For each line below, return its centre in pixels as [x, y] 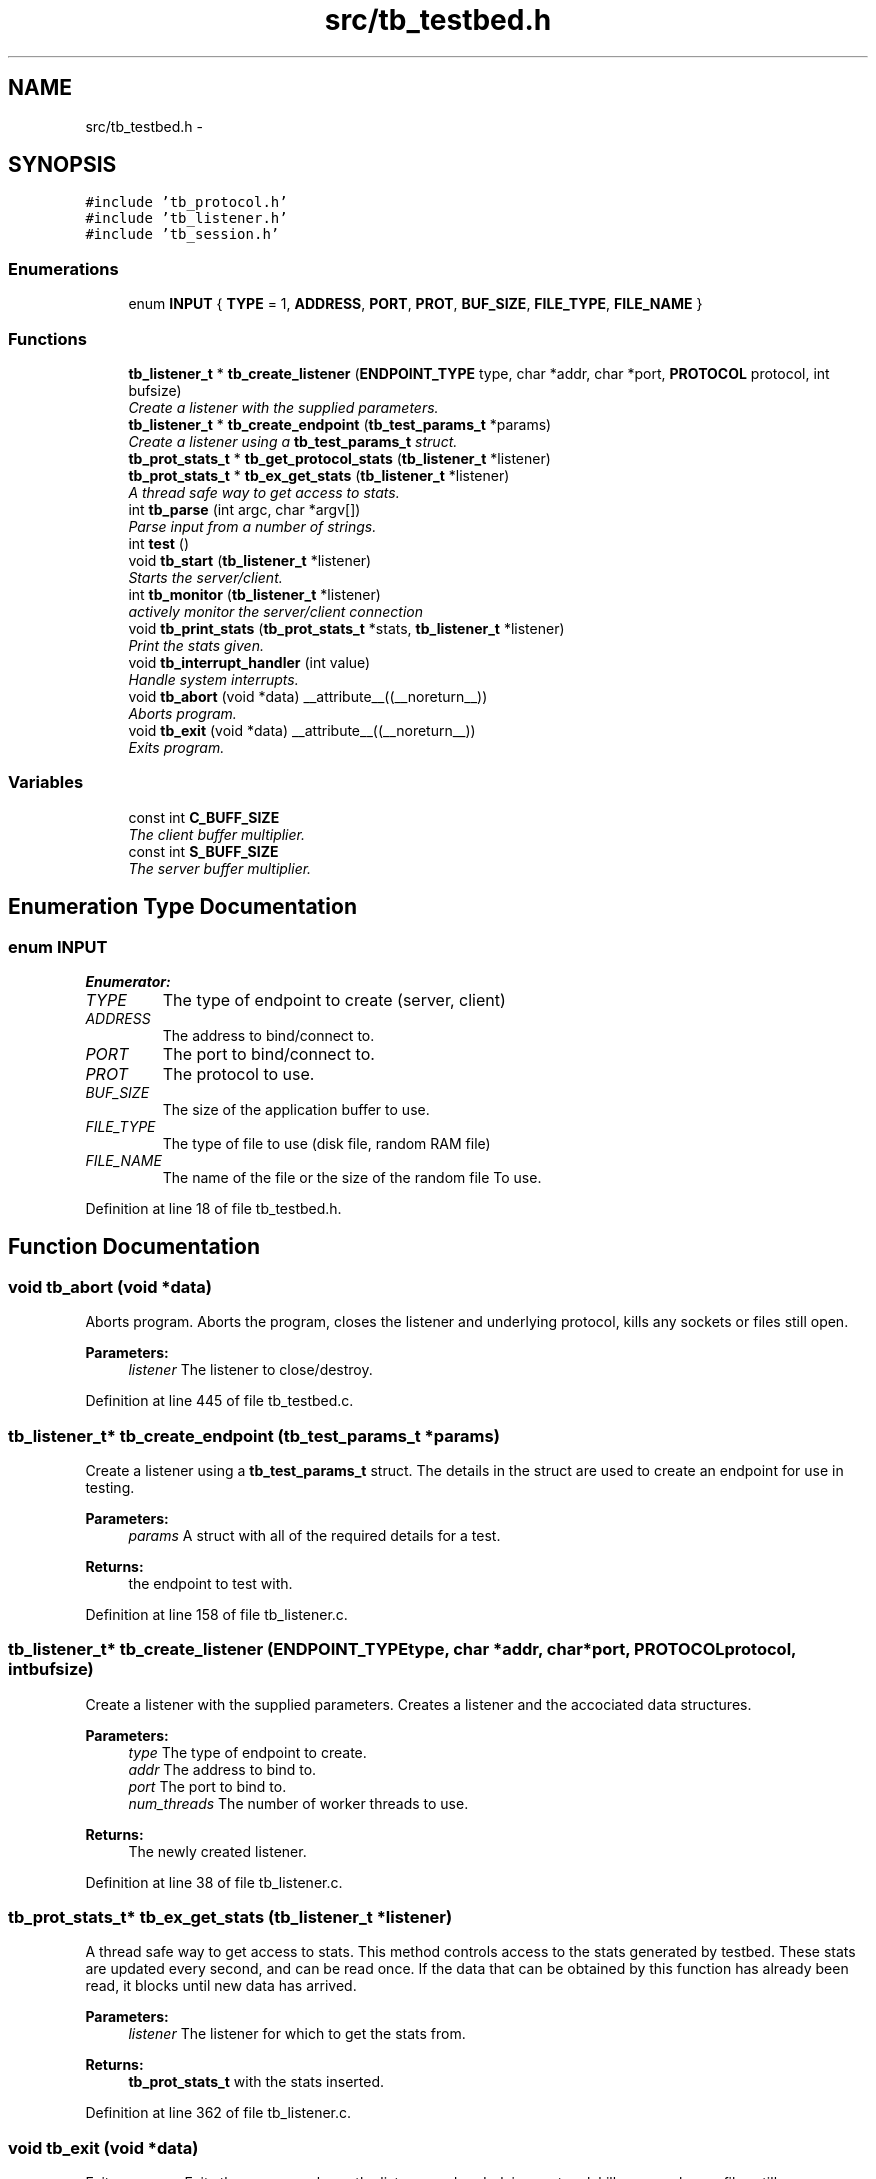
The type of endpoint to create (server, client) [334, 999]
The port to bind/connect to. [268, 1053]
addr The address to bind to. [222, 1769]
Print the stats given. [196, 645]
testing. [110, 1487]
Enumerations [63, 268]
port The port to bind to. [207, 1786]
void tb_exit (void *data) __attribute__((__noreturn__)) [302, 730]
